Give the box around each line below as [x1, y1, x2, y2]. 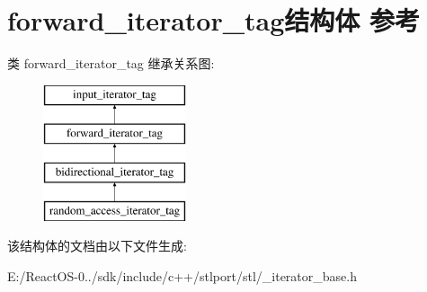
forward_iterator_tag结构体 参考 [7, 2, 421, 39]
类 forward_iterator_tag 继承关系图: [7, 54, 215, 73]
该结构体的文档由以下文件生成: [7, 236, 187, 255]
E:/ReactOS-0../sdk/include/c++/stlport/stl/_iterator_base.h [7, 267, 357, 286]
